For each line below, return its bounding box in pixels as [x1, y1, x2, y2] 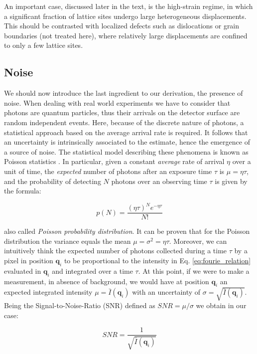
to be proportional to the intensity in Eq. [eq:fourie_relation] [64, 255, 251, 266]
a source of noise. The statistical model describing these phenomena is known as [4, 146, 249, 157]
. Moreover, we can [169, 235, 227, 246]
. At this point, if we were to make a [138, 265, 250, 276]
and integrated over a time [52, 265, 133, 276]
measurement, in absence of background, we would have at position [4, 276, 209, 286]
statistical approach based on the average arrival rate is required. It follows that [4, 127, 248, 137]
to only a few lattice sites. [4, 40, 83, 50]
